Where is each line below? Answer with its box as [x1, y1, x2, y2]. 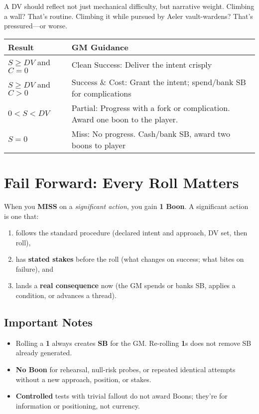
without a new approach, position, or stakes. [15, 374, 151, 384]
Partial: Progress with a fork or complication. [71, 102, 230, 113]
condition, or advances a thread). [15, 290, 117, 301]
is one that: [4, 210, 39, 221]
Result [8, 41, 34, 53]
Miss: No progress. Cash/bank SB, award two [71, 127, 230, 139]
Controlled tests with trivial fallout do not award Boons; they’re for [15, 391, 228, 401]
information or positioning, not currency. [15, 400, 140, 411]
